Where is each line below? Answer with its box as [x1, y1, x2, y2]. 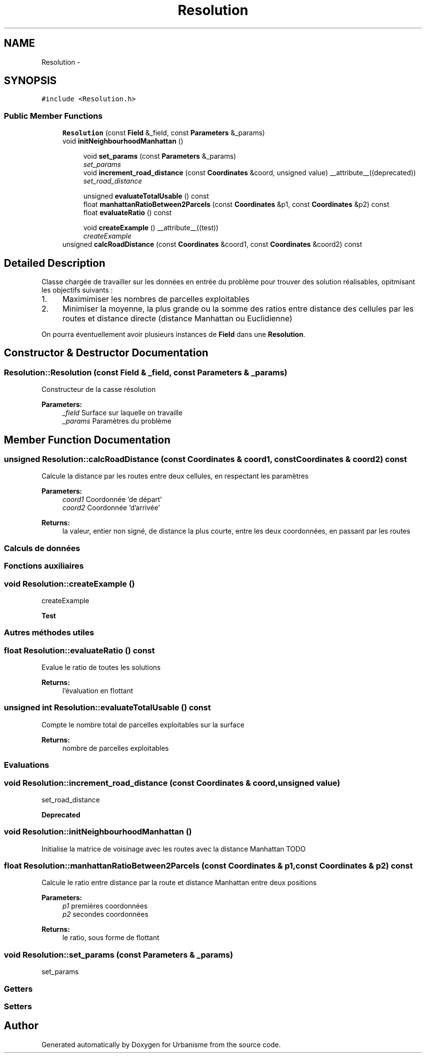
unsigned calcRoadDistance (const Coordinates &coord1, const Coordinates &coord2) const [62, 240, 362, 249]
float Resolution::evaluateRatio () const [4, 645, 155, 655]
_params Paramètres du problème [62, 417, 172, 426]
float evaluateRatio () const [83, 208, 172, 217]
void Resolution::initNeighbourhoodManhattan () [4, 827, 192, 837]
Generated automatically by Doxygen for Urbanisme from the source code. [41, 1040, 281, 1049]
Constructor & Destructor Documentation [4, 347, 209, 359]
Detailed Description [4, 257, 106, 269]
